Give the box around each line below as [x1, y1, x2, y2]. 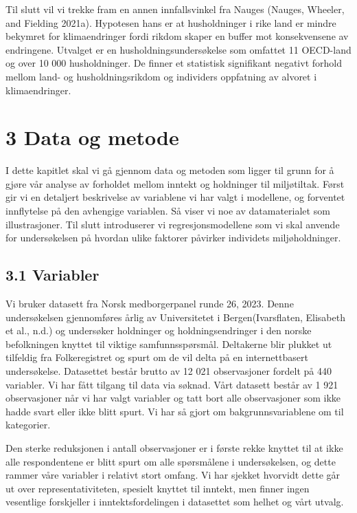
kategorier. [5, 417, 51, 432]
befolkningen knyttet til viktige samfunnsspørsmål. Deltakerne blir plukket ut [5, 336, 332, 351]
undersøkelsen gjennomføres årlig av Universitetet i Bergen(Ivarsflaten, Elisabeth [5, 309, 345, 324]
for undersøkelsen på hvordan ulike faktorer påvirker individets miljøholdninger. [5, 230, 341, 245]
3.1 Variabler [5, 264, 100, 285]
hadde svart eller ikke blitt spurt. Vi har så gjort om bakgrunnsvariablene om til [5, 404, 344, 418]
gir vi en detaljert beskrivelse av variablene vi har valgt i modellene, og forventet [5, 190, 345, 204]
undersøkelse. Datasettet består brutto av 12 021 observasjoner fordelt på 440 [5, 364, 332, 378]
